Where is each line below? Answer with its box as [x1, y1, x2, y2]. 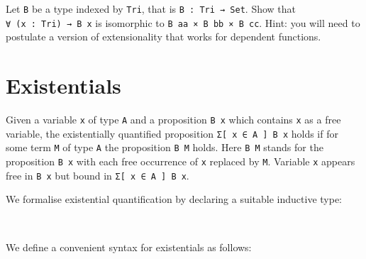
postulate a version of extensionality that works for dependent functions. [6, 29, 321, 44]
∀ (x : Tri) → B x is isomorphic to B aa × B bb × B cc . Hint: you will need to [6, 15, 360, 30]
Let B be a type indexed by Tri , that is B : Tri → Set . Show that [6, 1, 296, 16]
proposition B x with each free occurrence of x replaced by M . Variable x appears [6, 154, 355, 168]
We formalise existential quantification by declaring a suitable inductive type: [6, 192, 343, 206]
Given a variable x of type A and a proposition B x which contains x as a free [6, 112, 341, 127]
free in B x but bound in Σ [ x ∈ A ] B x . [6, 167, 189, 182]
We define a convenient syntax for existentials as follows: [6, 239, 252, 254]
